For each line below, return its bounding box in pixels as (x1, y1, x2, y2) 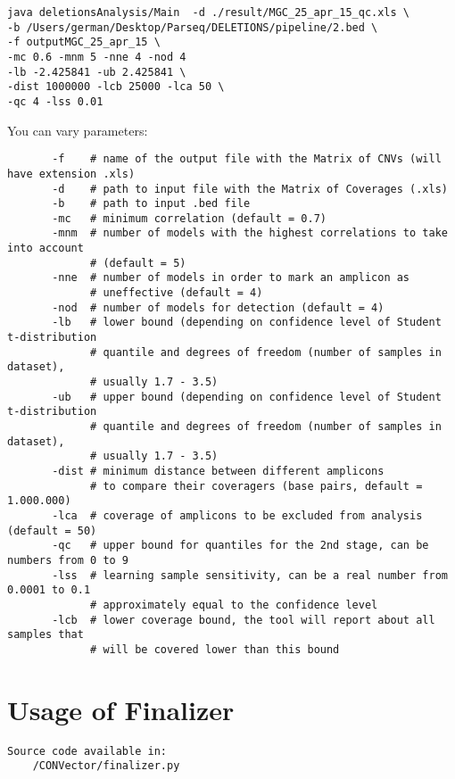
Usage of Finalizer (7, 691, 235, 727)
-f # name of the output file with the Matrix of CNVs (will (52, 153, 442, 166)
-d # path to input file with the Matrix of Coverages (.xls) (52, 182, 448, 195)
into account (7, 242, 84, 255)
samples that (7, 628, 84, 642)
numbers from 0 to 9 (7, 553, 129, 567)
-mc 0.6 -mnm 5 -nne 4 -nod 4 (7, 50, 186, 63)
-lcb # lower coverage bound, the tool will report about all (52, 613, 435, 626)
